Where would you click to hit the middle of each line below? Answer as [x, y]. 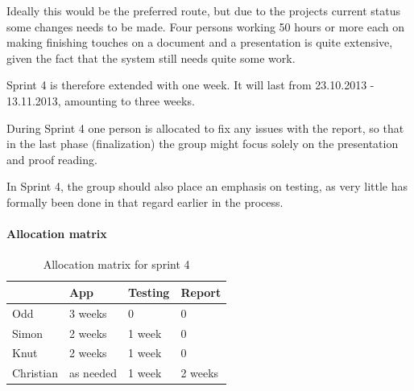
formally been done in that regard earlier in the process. [145, 202]
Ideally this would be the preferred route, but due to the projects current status [204, 10]
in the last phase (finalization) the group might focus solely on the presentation [203, 144]
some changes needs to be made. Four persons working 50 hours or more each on [205, 26]
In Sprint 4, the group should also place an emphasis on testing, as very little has [207, 186]
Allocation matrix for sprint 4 [116, 264]
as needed [93, 373]
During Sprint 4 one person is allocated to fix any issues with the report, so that [205, 128]
